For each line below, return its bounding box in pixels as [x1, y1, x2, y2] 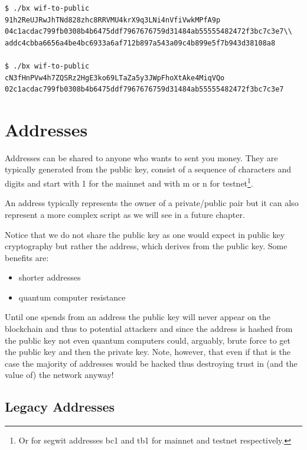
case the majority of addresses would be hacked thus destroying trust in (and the [5, 357, 298, 369]
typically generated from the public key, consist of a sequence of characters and [5, 163, 291, 175]
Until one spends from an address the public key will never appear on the [5, 311, 271, 323]
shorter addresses [18, 271, 81, 283]
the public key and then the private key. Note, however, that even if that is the [5, 345, 290, 358]
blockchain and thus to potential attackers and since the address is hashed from [5, 322, 293, 335]
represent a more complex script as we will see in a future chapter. [5, 208, 245, 220]
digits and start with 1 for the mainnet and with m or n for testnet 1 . [5, 175, 253, 189]
